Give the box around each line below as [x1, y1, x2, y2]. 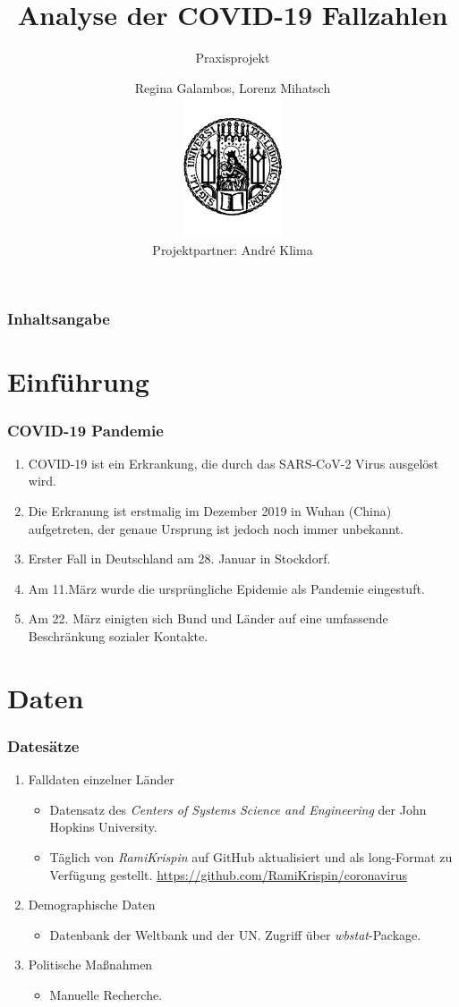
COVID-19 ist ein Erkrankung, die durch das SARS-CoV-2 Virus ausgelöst [28, 453, 439, 472]
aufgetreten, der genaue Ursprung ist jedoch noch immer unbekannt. [28, 519, 404, 537]
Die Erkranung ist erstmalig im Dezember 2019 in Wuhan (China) [28, 502, 392, 520]
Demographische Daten [28, 895, 156, 914]
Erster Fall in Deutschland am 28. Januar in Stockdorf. [28, 549, 331, 568]
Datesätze [7, 734, 80, 757]
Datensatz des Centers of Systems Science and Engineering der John [49, 800, 427, 818]
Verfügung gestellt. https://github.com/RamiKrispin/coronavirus [49, 865, 407, 884]
